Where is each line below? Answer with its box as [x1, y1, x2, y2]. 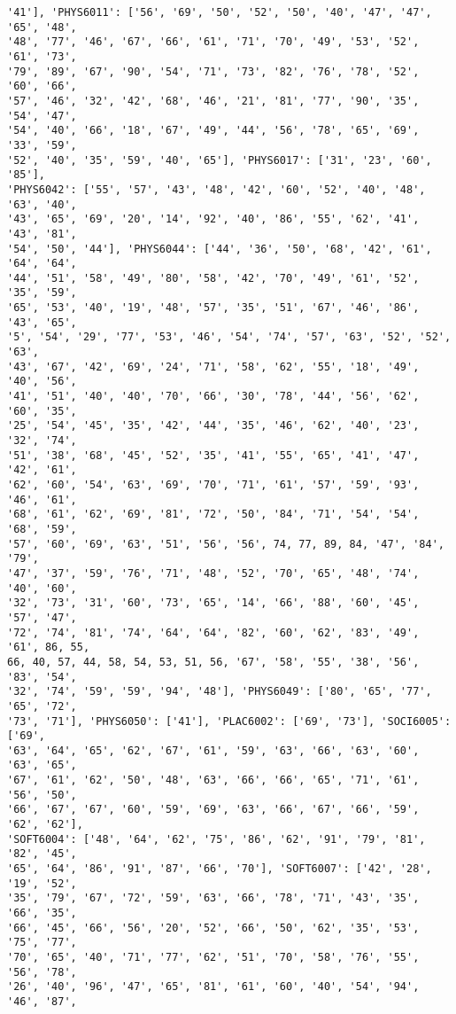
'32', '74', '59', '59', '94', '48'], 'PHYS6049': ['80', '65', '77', [7, 685, 432, 698]
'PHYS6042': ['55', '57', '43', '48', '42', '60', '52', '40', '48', [7, 183, 426, 196]
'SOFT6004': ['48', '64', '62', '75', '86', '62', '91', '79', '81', [7, 832, 426, 846]
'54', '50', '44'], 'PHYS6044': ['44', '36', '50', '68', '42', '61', [7, 242, 432, 255]
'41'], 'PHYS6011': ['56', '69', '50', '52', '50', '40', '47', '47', [7, 6, 432, 19]
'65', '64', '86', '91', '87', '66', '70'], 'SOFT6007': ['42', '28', [7, 862, 432, 876]
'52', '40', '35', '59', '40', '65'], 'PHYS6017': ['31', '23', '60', [7, 153, 432, 167]
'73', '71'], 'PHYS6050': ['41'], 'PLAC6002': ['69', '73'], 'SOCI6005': [7, 714, 452, 728]
